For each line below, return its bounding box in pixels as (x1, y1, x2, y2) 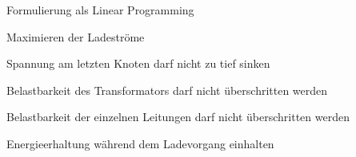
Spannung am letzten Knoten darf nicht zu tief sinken (6, 55, 270, 72)
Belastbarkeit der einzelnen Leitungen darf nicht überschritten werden (6, 108, 350, 125)
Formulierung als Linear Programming (6, 2, 194, 18)
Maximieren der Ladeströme (6, 28, 145, 45)
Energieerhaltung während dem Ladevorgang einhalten (6, 135, 274, 151)
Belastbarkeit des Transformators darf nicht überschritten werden (6, 81, 328, 98)
